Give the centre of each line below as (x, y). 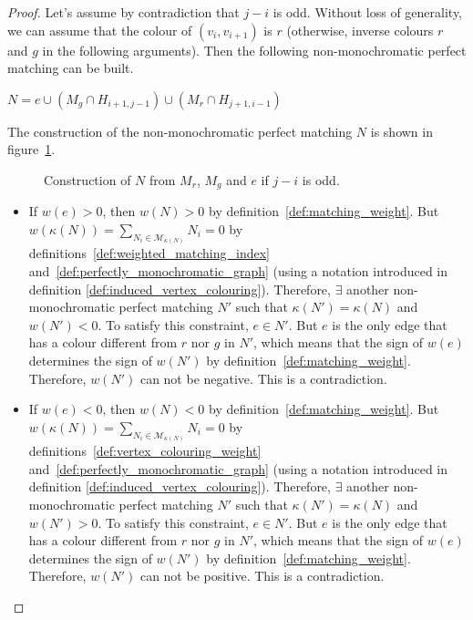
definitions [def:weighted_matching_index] (149, 253)
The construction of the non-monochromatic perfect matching (180, 131)
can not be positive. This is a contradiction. (262, 576)
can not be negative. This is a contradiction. (263, 378)
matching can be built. (71, 68)
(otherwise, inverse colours (360, 30)
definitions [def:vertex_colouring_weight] (145, 451)
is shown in (401, 131)
